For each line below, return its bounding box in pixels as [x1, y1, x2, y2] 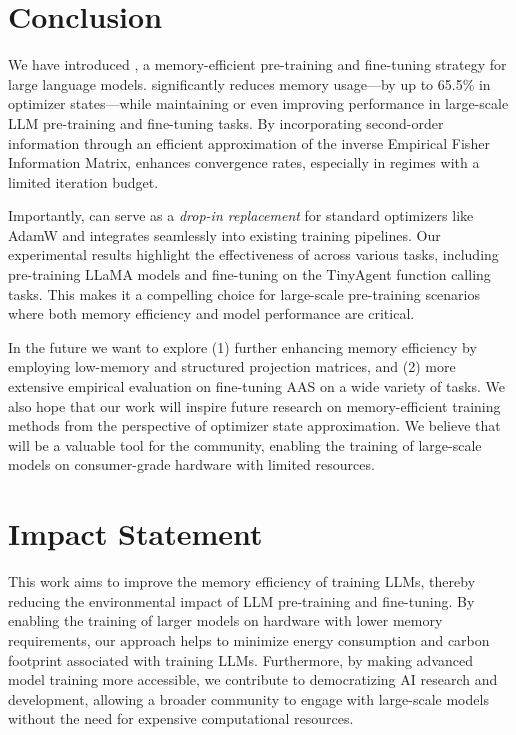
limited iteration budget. [8, 171, 159, 192]
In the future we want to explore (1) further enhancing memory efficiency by [8, 336, 477, 357]
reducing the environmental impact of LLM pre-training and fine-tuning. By [8, 590, 475, 611]
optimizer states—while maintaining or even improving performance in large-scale [8, 93, 509, 114]
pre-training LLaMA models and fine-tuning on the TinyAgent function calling [8, 264, 491, 285]
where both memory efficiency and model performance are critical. [8, 303, 415, 324]
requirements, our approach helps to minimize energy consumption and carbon [8, 629, 490, 650]
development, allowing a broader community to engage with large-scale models [8, 688, 489, 709]
